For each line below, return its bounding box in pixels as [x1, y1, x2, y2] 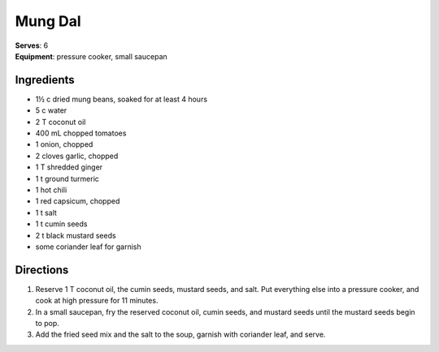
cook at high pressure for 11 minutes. [35, 296, 159, 306]
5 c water [35, 105, 67, 115]
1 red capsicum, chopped [35, 196, 120, 206]
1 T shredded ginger [35, 162, 103, 172]
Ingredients [15, 73, 75, 87]
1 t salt [35, 208, 57, 217]
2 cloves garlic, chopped [35, 151, 119, 161]
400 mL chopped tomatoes [35, 128, 127, 138]
